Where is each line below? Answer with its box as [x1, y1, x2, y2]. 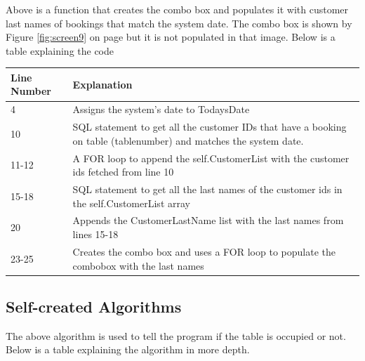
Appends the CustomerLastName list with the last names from [72, 213, 344, 228]
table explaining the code [6, 43, 114, 58]
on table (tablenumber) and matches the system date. [72, 133, 304, 147]
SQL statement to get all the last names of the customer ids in [72, 182, 343, 197]
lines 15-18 [72, 227, 119, 242]
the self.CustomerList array [72, 195, 190, 210]
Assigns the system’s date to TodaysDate [72, 102, 250, 117]
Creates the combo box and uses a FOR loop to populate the [72, 244, 336, 258]
